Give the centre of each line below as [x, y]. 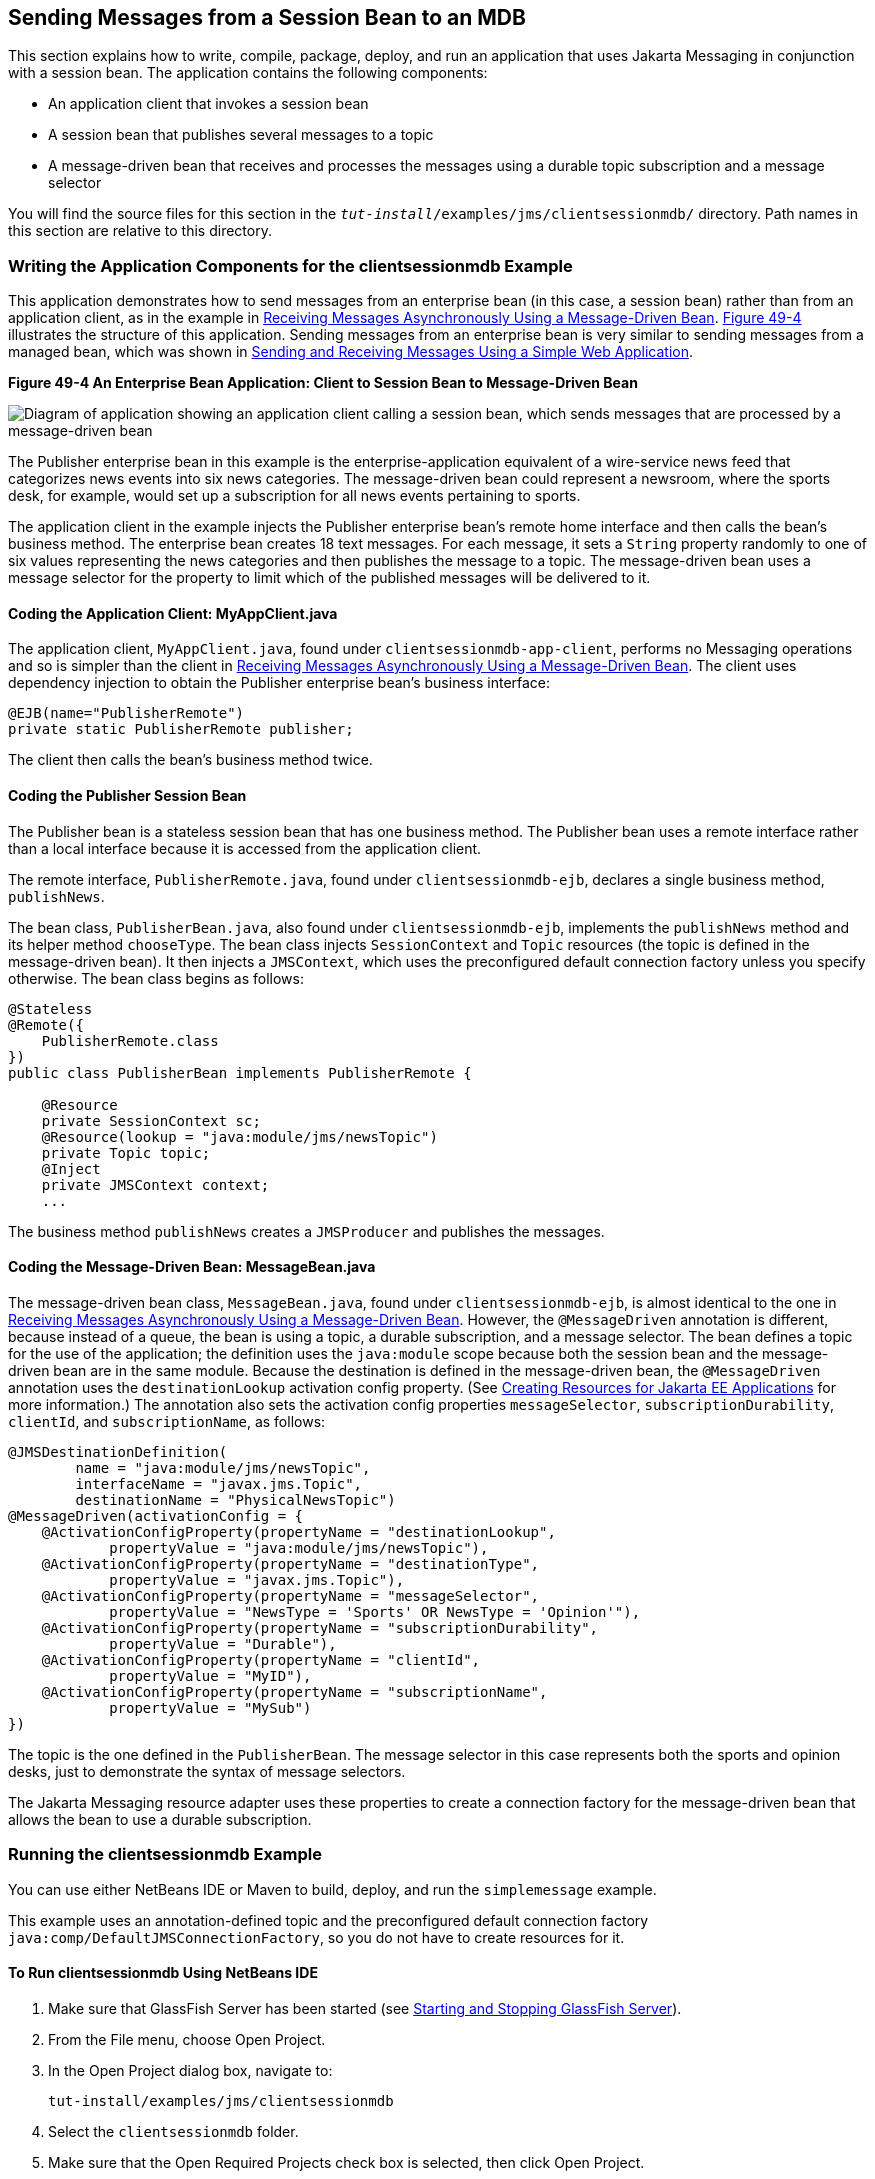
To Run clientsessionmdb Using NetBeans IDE [163, 1973]
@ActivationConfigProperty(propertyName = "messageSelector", [290, 1595]
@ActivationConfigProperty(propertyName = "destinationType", [290, 1563]
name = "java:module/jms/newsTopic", [223, 1467]
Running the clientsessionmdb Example [165, 1854]
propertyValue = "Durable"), [223, 1643]
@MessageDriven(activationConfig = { [156, 1515]
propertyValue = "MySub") [210, 1707]
